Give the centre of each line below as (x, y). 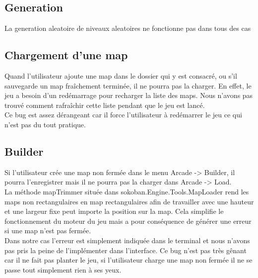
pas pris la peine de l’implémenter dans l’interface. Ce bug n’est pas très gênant (126, 250)
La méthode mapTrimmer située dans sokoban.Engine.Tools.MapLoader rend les (127, 191)
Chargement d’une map (66, 55)
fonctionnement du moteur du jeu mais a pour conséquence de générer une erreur (128, 221)
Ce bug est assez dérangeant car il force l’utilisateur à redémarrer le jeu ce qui (123, 115)
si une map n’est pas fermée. (48, 231)
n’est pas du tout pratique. (45, 124)
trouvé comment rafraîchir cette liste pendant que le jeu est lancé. (105, 105)
